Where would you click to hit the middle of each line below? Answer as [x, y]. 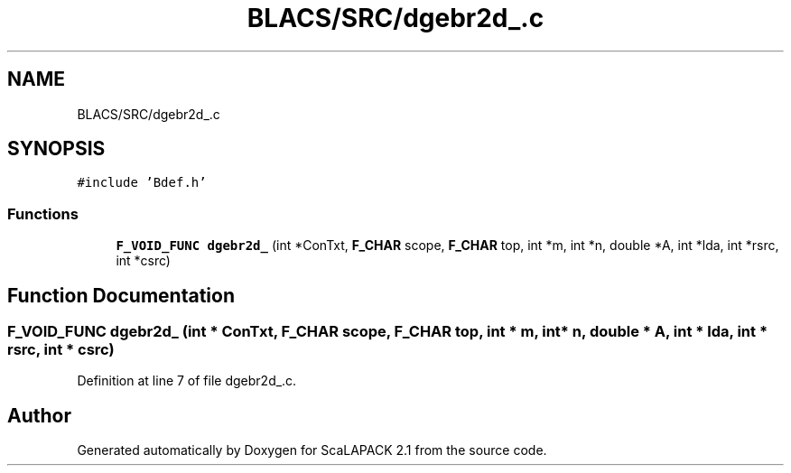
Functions [43, 213]
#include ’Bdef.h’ [142, 183]
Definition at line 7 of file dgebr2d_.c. [187, 381]
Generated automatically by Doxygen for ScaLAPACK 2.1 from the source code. [312, 450]
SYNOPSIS [56, 149]
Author [39, 415]
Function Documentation [121, 295]
